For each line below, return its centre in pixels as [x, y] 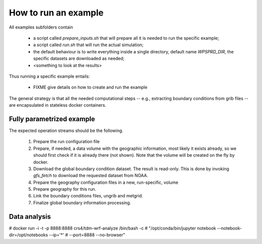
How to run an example [56, 13]
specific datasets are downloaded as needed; [79, 59]
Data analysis [30, 217]
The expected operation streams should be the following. [66, 130]
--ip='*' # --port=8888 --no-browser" [87, 235]
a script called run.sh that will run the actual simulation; [88, 45]
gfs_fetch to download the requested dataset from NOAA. [91, 176]
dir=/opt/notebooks [28, 235]
